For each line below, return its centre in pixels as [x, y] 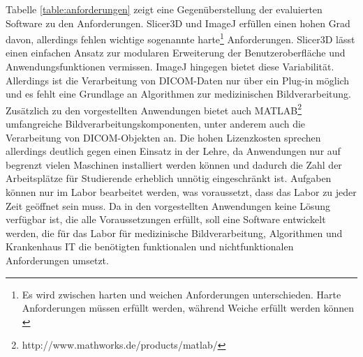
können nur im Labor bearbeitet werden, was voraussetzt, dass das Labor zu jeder [181, 192]
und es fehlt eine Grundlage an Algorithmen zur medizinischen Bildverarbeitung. [178, 94]
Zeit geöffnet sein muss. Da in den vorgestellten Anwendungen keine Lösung [168, 205]
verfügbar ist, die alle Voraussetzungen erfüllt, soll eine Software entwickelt [166, 219]
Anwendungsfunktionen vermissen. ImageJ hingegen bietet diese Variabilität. [170, 67]
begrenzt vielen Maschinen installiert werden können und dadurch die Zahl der [174, 164]
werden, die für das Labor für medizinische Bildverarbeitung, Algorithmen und [174, 233]
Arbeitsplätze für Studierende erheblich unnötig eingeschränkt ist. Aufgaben [169, 178]
